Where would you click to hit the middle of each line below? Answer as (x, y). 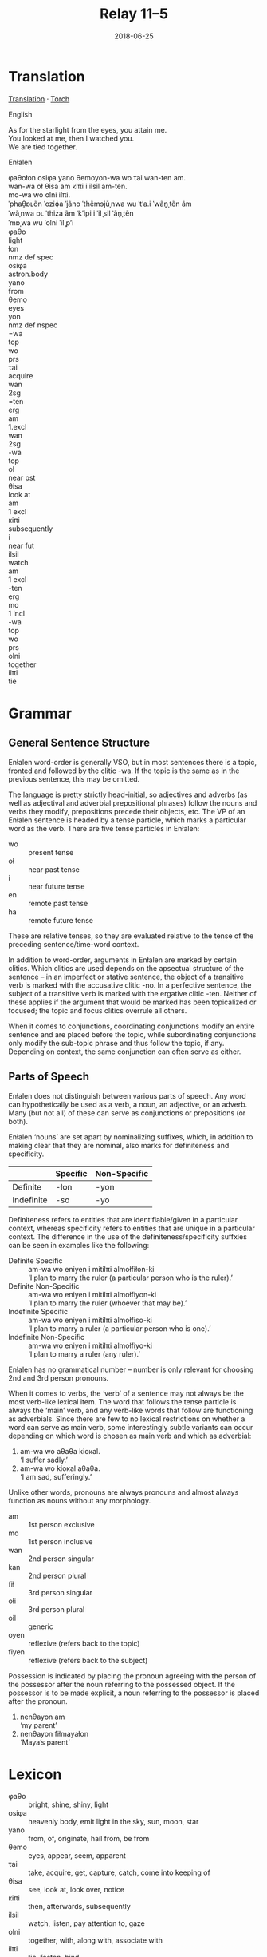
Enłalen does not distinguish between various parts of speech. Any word (128, 1095)
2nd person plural (57, 1575)
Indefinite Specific (38, 1311)
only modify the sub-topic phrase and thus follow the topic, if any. (116, 1043)
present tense (51, 852)
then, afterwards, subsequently (80, 1907)
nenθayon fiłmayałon (54, 1733)
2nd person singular (61, 1559)
